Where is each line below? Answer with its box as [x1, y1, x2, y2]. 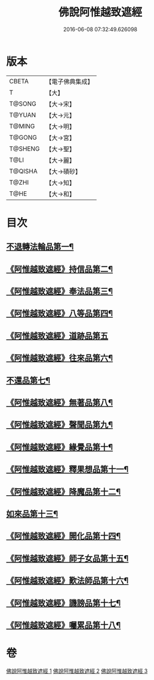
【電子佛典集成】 [45, 77, 94, 86]
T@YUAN [9, 110, 36, 119]
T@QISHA [9, 167, 38, 175]
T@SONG [9, 100, 37, 108]
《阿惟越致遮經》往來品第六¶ [6, 353, 113, 363]
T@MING [9, 122, 35, 130]
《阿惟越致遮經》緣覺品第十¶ [6, 442, 113, 452]
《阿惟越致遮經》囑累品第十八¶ [6, 620, 121, 630]
